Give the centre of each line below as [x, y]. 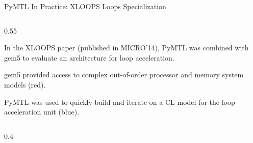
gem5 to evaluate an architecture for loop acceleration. [89, 57]
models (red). [25, 84]
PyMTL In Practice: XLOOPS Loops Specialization [85, 6]
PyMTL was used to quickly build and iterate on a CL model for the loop [120, 102]
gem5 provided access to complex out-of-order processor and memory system [124, 75]
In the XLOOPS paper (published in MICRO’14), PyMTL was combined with [127, 48]
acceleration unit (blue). [42, 112]
